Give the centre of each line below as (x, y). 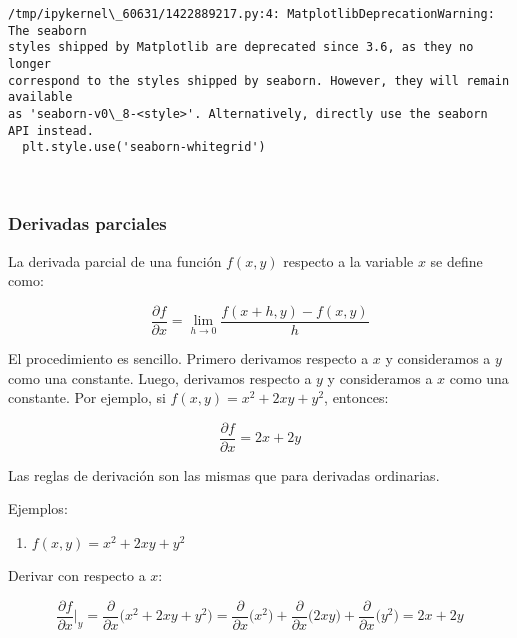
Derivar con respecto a (77, 575)
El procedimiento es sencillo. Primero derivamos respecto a (188, 357)
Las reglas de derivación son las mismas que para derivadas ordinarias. (224, 474)
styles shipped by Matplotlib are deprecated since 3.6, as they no (241, 47)
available (40, 97)
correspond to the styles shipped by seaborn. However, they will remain (259, 80)
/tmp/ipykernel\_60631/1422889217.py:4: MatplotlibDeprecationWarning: (251, 14)
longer (29, 63)
